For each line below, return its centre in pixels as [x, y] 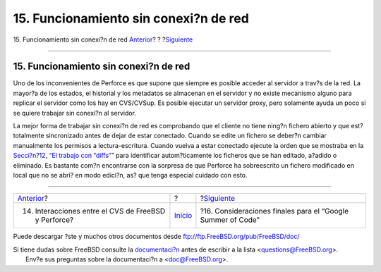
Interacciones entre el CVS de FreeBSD [100, 211]
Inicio [183, 216]
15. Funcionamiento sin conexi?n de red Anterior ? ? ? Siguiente [103, 39]
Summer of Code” [230, 220]
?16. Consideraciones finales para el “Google [274, 211]
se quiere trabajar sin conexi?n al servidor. [75, 113]
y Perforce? [54, 220]
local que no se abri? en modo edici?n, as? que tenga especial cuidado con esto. [130, 175]
